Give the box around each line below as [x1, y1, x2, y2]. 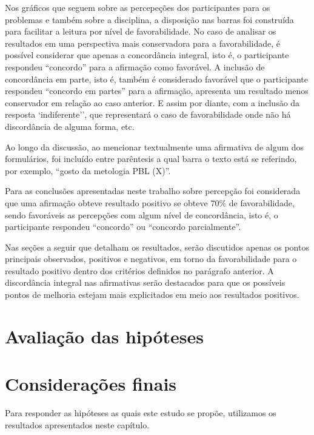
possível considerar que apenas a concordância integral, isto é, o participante [5, 49, 289, 61]
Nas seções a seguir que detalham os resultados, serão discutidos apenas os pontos [5, 240, 309, 253]
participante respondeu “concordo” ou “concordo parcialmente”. [5, 220, 241, 233]
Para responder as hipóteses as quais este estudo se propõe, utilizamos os [5, 406, 276, 419]
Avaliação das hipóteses [5, 323, 204, 348]
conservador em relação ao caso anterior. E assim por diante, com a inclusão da [5, 96, 300, 109]
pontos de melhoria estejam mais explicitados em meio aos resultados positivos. [5, 288, 299, 301]
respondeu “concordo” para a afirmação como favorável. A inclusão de [5, 60, 265, 73]
